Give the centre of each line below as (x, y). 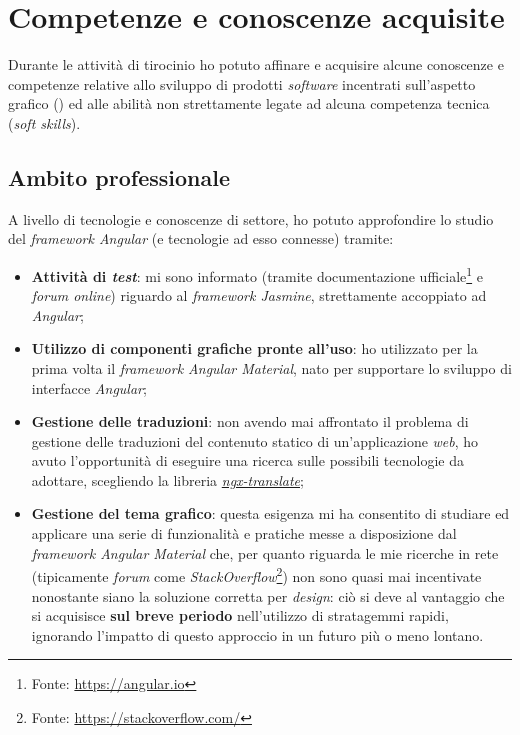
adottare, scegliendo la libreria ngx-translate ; (167, 479)
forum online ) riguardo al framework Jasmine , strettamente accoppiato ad (259, 295)
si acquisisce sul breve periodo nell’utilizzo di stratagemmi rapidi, (240, 615)
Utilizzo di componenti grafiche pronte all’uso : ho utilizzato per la (254, 348)
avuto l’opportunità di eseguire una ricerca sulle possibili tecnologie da (247, 460)
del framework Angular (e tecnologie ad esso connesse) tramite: (201, 238)
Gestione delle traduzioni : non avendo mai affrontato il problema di (250, 421)
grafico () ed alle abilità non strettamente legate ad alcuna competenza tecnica (249, 103)
